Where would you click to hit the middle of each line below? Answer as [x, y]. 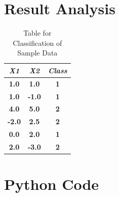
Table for [37, 33]
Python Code [52, 184]
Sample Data [37, 53]
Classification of [37, 43]
